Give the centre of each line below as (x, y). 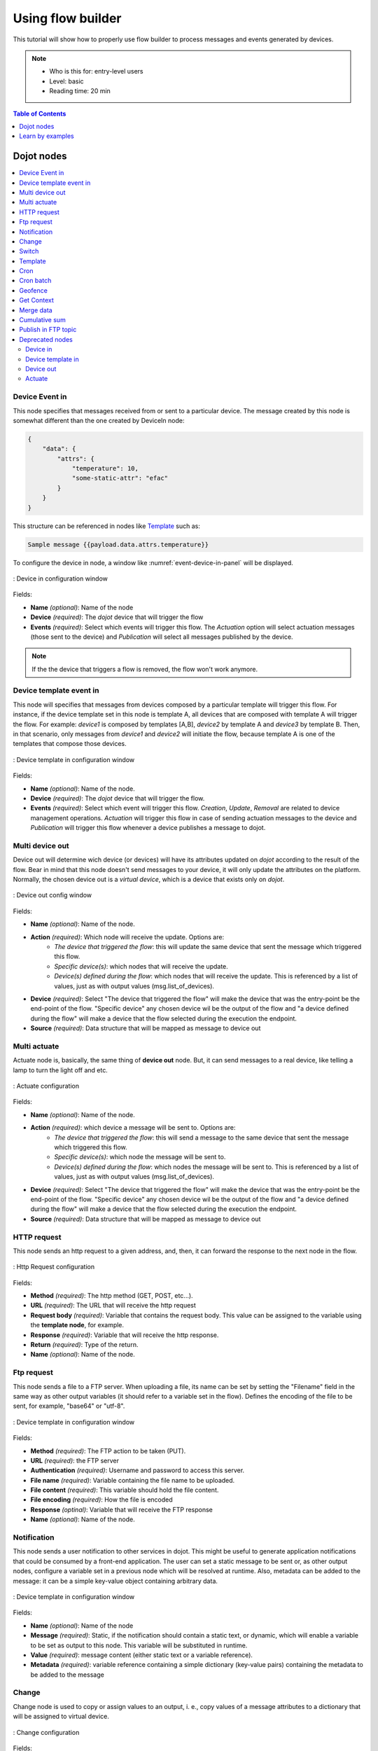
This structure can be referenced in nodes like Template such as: (107, 526)
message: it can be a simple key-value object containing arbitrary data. (115, 1581)
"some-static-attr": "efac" (120, 478)
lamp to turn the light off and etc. (60, 1070)
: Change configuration (46, 1732)
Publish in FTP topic (48, 330)
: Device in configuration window (61, 579)
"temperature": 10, (105, 469)
